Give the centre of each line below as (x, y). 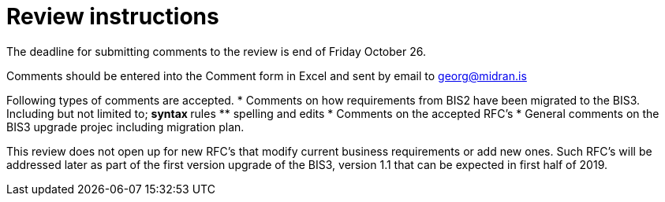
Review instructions (113, 17)
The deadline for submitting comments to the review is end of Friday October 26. (216, 51)
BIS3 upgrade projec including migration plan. (125, 127)
